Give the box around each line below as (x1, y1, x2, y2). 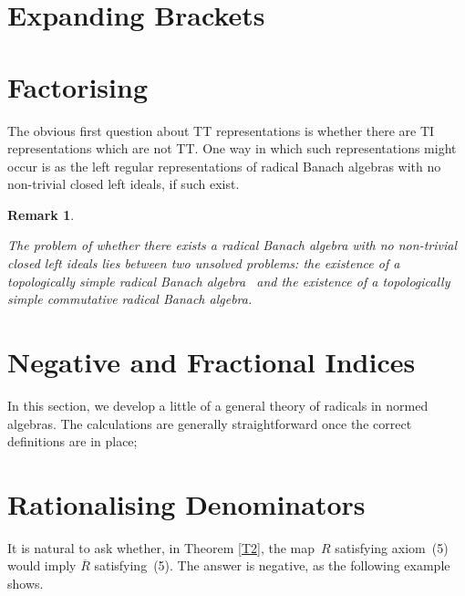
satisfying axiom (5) (335, 538, 449, 557)
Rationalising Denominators (7, 485, 366, 522)
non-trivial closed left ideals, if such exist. (7, 174, 240, 193)
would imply (7, 556, 77, 575)
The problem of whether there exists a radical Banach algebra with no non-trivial (7, 235, 457, 255)
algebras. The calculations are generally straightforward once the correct (7, 413, 412, 433)
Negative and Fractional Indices (7, 343, 416, 381)
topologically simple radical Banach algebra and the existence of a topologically (7, 271, 450, 290)
